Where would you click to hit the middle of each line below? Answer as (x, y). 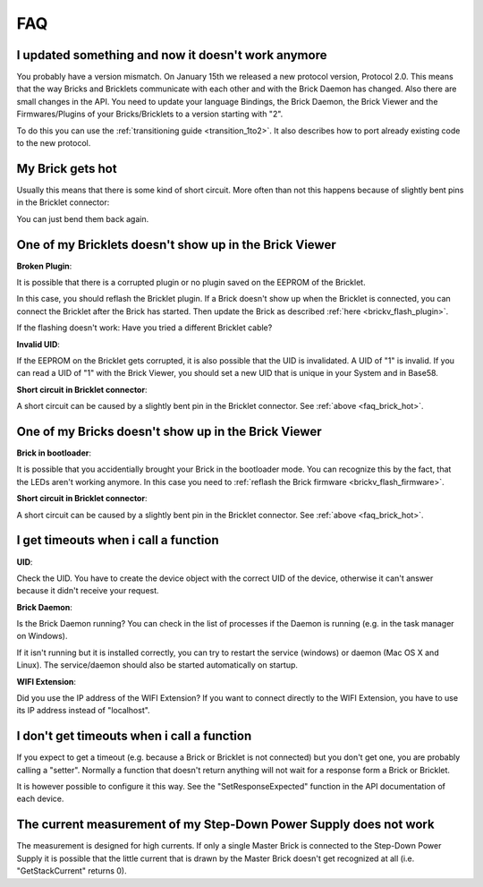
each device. (40, 799)
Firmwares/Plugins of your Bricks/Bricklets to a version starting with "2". (150, 114)
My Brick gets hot (67, 169)
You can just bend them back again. (83, 218)
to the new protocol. (54, 143)
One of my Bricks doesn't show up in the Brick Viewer (169, 431)
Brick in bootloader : (54, 453)
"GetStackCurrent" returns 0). (72, 871)
